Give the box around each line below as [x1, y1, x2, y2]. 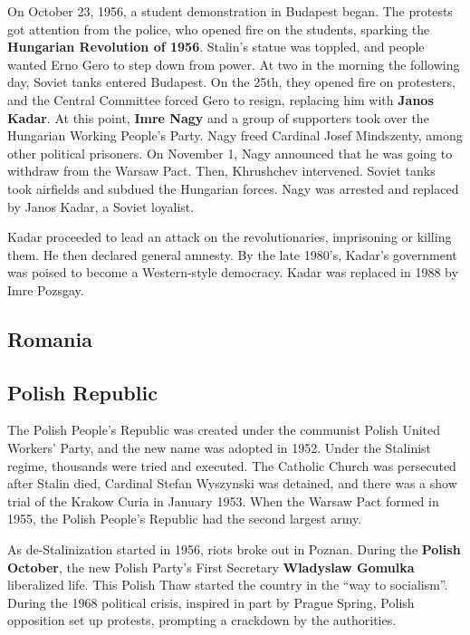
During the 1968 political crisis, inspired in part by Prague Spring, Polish [7, 592, 415, 611]
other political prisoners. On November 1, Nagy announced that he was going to [7, 143, 453, 162]
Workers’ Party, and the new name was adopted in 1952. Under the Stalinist [7, 438, 432, 457]
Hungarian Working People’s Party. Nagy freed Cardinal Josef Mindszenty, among [7, 126, 463, 145]
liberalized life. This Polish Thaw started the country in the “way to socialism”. [7, 575, 448, 594]
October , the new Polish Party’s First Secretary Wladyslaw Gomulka [7, 557, 415, 576]
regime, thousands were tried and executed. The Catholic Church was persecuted [7, 456, 456, 475]
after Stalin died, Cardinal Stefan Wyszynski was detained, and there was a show [7, 474, 457, 493]
